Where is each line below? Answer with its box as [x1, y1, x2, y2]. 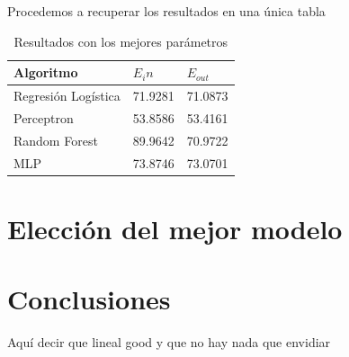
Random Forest [13, 130, 98, 149]
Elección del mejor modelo [7, 210, 343, 246]
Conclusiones [7, 281, 171, 317]
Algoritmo [13, 63, 78, 82]
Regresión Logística [13, 86, 121, 105]
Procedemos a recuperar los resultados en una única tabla [7, 2, 326, 20]
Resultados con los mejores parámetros [13, 31, 228, 50]
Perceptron [13, 108, 74, 127]
